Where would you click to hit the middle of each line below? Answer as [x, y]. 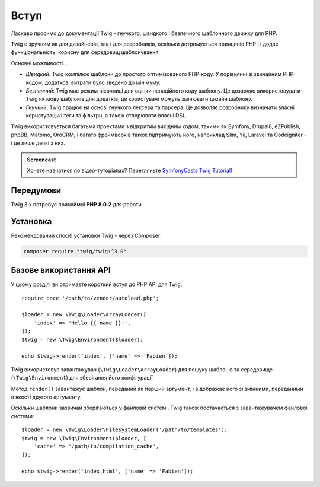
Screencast [41, 160]
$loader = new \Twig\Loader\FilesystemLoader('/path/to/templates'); [125, 430]
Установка [31, 222]
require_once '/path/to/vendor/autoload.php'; [90, 298]
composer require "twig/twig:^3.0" [75, 251]
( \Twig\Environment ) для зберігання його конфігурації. [82, 378]
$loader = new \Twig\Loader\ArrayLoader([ [84, 315]
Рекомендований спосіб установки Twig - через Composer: [87, 235]
